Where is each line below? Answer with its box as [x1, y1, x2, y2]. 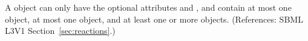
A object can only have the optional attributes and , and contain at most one [5, 1, 292, 13]
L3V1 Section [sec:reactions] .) [5, 24, 116, 37]
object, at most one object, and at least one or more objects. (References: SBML [5, 12, 303, 25]
